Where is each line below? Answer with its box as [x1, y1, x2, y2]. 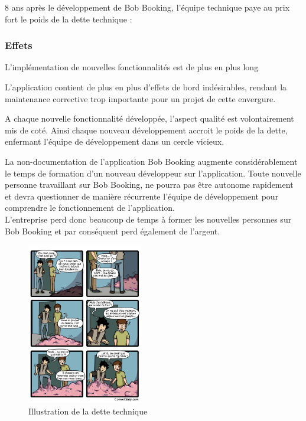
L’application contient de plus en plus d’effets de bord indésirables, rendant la [5, 81, 287, 93]
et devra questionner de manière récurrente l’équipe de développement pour [5, 190, 279, 202]
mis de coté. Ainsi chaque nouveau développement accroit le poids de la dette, [5, 123, 288, 136]
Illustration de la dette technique [28, 404, 148, 417]
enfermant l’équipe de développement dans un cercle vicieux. [5, 135, 224, 148]
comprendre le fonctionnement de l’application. [5, 201, 175, 214]
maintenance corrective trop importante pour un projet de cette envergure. [5, 92, 276, 105]
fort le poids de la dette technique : [5, 12, 132, 25]
